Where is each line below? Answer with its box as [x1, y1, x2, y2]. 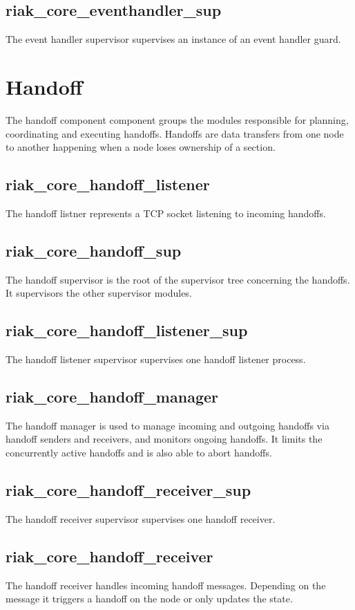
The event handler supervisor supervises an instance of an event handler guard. [6, 32, 341, 46]
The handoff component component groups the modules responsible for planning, [6, 112, 349, 127]
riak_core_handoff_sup [6, 239, 182, 261]
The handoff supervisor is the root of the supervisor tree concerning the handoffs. [6, 272, 350, 286]
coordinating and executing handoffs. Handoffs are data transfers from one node [6, 126, 344, 140]
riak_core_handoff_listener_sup [6, 320, 248, 341]
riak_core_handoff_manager [6, 386, 218, 407]
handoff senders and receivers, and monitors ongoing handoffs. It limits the [6, 432, 323, 446]
